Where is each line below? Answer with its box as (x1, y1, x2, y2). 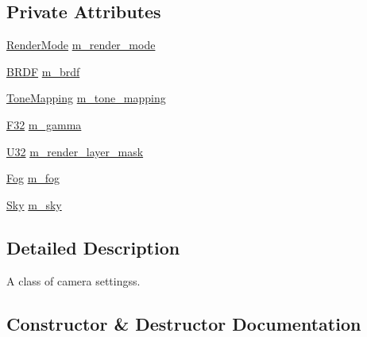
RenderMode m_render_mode (6, 36, 156, 53)
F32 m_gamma (6, 116, 82, 132)
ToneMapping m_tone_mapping (6, 90, 166, 106)
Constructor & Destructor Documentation (6, 311, 361, 335)
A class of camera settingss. (6, 272, 141, 289)
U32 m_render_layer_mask (6, 143, 144, 159)
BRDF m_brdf (6, 63, 80, 79)
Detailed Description (6, 235, 180, 259)
